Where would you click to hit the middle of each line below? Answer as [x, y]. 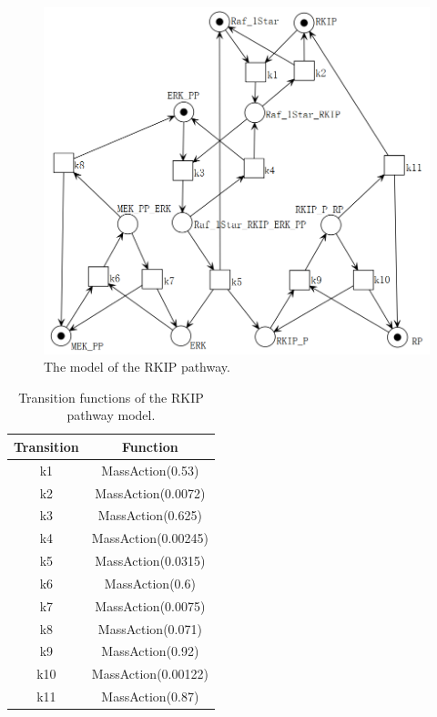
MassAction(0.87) [150, 697]
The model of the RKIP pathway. [137, 367]
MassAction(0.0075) [150, 605]
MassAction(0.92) [150, 651]
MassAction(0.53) [150, 470]
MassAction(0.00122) [150, 674]
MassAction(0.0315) [150, 561]
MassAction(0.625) [150, 515]
